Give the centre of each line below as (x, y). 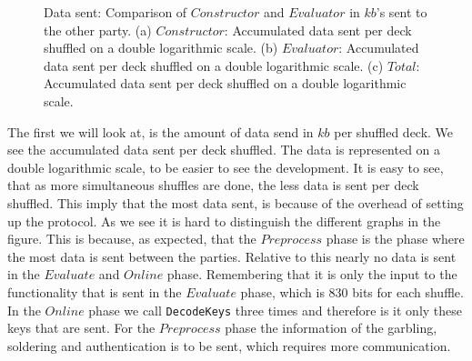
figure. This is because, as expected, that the (132, 239)
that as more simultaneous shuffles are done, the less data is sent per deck (213, 185)
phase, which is (282, 291)
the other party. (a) (98, 30)
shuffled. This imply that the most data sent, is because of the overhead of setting (236, 202)
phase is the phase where (395, 239)
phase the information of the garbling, (331, 328)
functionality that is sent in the (95, 291)
